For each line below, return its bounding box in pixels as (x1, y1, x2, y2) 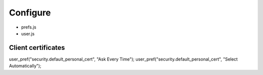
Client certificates (9, 44, 65, 52)
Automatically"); (9, 63, 41, 69)
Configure (9, 7, 51, 18)
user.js (21, 30, 35, 36)
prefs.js (21, 24, 37, 30)
